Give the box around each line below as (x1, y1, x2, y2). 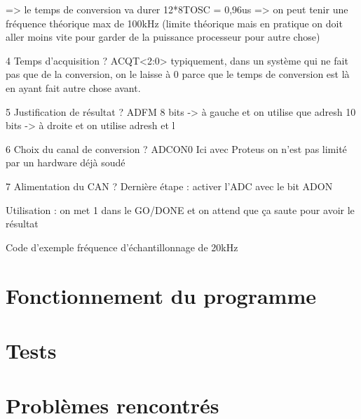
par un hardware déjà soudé (6, 155, 125, 170)
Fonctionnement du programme (6, 281, 316, 310)
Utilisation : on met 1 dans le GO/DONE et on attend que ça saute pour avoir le (6, 202, 355, 217)
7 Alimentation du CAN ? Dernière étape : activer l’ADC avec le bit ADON (6, 178, 333, 193)
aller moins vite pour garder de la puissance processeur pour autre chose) (6, 29, 320, 44)
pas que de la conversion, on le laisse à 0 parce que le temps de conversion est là (6, 67, 350, 81)
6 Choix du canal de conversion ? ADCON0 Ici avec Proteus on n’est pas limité (6, 141, 347, 156)
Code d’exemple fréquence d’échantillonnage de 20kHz (6, 239, 238, 254)
